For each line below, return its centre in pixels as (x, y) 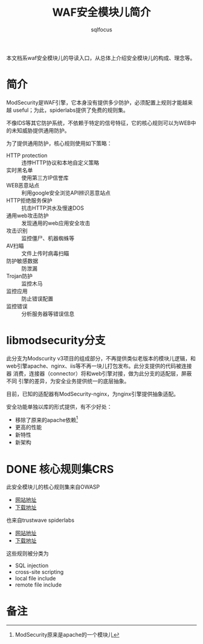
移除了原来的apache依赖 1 (47, 419)
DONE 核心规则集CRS (60, 469)
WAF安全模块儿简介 (101, 12)
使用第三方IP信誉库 (45, 177)
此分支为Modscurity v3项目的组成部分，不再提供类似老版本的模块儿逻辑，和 (101, 358)
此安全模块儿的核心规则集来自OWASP (53, 487)
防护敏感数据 (22, 261)
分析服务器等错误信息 (48, 314)
